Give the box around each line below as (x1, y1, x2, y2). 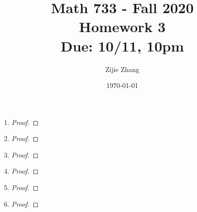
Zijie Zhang (105, 64, 139, 74)
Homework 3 (79, 17, 166, 36)
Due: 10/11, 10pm (60, 35, 184, 55)
